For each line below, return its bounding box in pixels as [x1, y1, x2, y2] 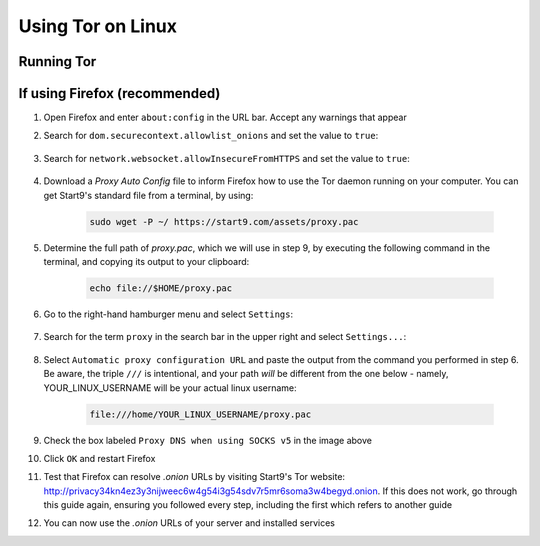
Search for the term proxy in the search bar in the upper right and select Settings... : [43, 331, 407, 343]
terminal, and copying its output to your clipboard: [43, 256, 250, 267]
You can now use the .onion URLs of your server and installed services [43, 517, 335, 529]
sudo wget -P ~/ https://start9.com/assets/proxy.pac [89, 216, 359, 227]
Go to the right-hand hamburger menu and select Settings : [43, 308, 294, 320]
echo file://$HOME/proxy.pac [89, 282, 233, 294]
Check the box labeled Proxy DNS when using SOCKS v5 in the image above [43, 434, 372, 446]
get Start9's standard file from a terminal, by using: [43, 189, 254, 201]
